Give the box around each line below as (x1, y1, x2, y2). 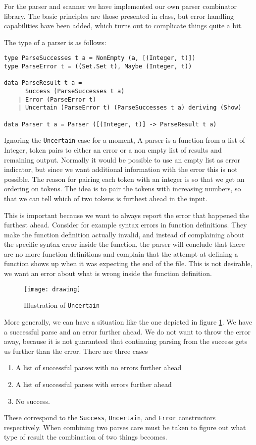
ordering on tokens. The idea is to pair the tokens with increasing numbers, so (4, 183, 241, 194)
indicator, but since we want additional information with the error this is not (4, 164, 238, 174)
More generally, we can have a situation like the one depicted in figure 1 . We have (4, 316, 253, 327)
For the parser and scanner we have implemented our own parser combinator (4, 1, 237, 11)
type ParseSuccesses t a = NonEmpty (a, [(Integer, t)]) (4, 55, 196, 62)
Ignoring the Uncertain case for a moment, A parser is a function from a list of (4, 135, 245, 145)
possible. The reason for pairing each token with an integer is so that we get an (4, 173, 245, 184)
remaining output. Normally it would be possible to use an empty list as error (4, 154, 240, 165)
